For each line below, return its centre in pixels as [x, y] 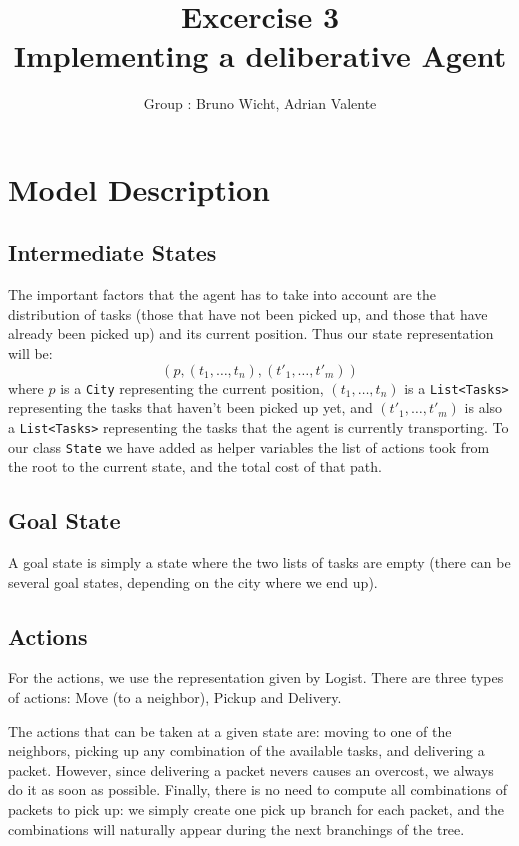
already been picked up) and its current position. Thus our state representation [251, 333]
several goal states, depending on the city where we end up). [193, 581]
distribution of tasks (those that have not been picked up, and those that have [248, 313]
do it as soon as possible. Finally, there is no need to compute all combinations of [257, 789]
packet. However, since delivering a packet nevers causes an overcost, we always [251, 769]
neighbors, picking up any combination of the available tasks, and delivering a [246, 750]
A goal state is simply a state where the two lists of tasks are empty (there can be [259, 562]
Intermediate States [112, 252]
